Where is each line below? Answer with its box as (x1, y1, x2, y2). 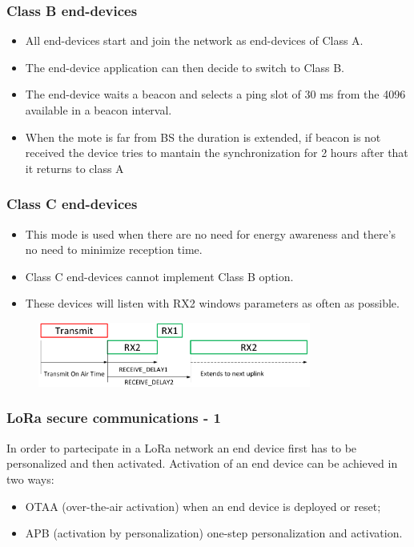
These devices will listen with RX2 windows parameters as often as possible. (25, 295, 400, 312)
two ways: (6, 470, 54, 487)
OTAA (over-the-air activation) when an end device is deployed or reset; (25, 497, 381, 514)
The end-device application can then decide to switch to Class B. (25, 58, 345, 75)
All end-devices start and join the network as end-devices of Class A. (25, 32, 364, 49)
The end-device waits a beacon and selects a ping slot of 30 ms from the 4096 (25, 86, 406, 103)
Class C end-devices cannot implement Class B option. (25, 267, 294, 284)
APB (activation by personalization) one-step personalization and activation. (25, 525, 403, 541)
